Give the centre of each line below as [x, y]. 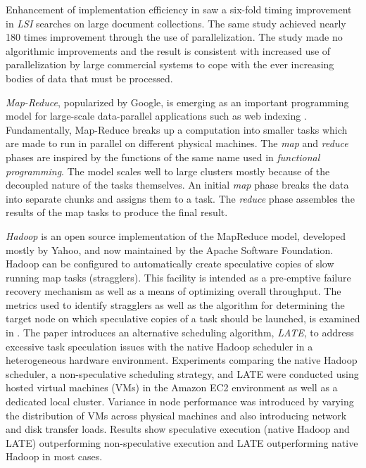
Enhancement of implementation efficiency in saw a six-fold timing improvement [179, 9]
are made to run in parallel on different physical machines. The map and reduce [177, 143]
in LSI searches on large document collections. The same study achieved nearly [176, 23]
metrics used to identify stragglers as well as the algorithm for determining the [175, 304]
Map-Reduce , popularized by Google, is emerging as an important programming [177, 102]
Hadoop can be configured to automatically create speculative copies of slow [170, 264]
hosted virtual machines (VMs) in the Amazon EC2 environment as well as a [172, 387]
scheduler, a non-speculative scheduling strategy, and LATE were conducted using [182, 373]
